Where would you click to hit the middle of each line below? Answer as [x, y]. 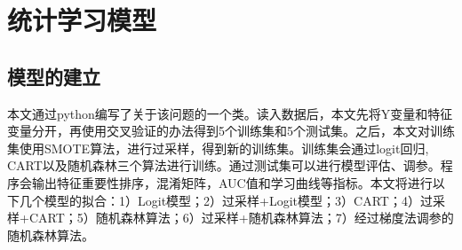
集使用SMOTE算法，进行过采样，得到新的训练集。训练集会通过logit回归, [218, 148]
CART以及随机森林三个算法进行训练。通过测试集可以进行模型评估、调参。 [224, 165]
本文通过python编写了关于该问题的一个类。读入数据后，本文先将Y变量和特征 [230, 113]
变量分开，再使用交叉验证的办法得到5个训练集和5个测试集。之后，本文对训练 [231, 131]
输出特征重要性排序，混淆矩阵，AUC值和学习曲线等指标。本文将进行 [232, 182]
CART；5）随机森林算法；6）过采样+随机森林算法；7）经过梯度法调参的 [241, 218]
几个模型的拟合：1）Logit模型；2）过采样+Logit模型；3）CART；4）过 [226, 200]
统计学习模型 [82, 20]
